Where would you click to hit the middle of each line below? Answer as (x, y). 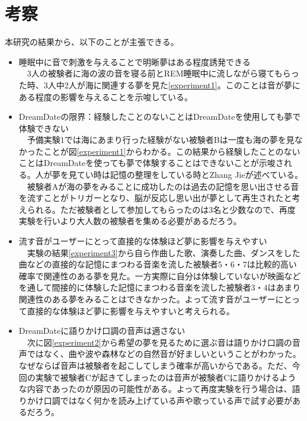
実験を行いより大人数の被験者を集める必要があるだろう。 (130, 221)
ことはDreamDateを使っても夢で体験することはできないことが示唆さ (151, 163)
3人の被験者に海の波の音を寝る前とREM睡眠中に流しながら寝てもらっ (163, 73)
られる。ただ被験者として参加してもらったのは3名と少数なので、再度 (161, 209)
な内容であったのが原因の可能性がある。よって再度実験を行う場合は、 (155, 389)
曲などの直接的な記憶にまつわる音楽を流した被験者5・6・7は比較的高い (158, 264)
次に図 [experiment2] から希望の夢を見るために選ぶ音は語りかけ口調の (159, 342)
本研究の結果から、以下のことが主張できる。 (92, 42)
